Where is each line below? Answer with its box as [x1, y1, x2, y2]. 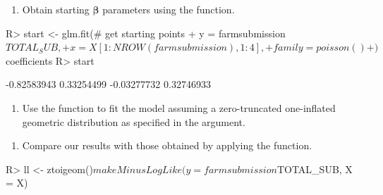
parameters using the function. [102, 2, 235, 16]
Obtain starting [22, 2, 90, 16]
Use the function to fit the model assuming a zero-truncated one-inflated [22, 100, 336, 115]
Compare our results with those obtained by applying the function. [22, 138, 312, 153]
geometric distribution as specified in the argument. [22, 114, 245, 129]
